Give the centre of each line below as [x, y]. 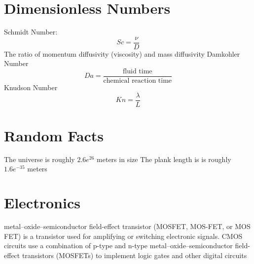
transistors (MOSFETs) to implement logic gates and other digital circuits [134, 255]
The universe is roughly [39, 159]
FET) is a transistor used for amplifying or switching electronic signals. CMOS [123, 236]
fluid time [138, 71]
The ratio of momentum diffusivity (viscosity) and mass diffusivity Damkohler [122, 53]
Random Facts [54, 135]
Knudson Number [31, 87]
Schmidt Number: [31, 32]
